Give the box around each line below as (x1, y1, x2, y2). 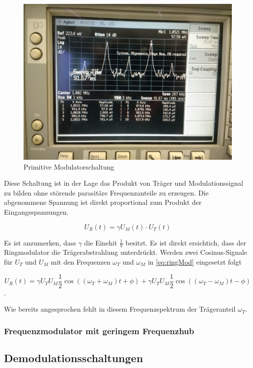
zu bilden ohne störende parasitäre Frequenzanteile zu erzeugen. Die (4, 187, 209, 197)
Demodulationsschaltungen (4, 350, 143, 366)
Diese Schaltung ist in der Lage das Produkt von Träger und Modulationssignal (4, 178, 243, 188)
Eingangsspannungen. (4, 206, 69, 217)
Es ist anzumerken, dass (4, 237, 76, 247)
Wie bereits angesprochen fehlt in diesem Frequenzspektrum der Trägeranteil (4, 304, 236, 314)
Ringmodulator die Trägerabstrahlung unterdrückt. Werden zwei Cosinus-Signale (4, 247, 248, 257)
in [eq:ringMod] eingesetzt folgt (147, 256, 242, 267)
